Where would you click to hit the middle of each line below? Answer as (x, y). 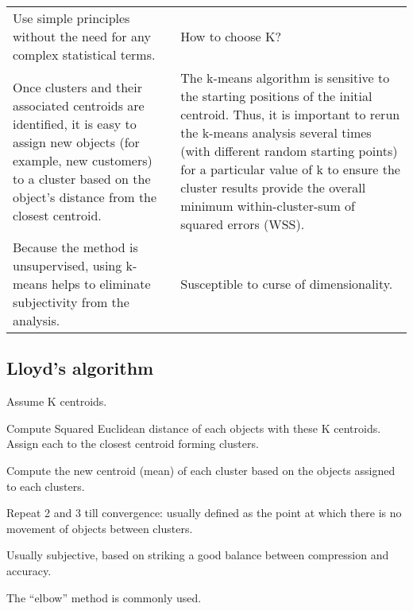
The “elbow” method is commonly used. (104, 597)
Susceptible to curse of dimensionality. (287, 284)
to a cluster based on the (82, 178)
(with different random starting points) (289, 151)
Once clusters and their (77, 87)
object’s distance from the (85, 197)
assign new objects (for (76, 142)
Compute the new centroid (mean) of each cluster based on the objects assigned (201, 470)
